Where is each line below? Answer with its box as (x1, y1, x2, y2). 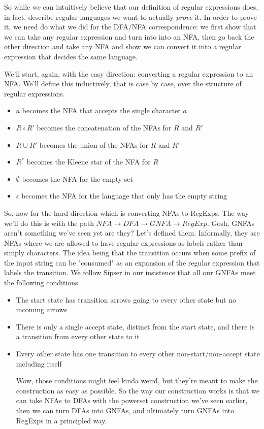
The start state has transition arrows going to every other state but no (16, 294, 236, 305)
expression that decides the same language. (4, 51, 138, 61)
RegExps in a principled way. (16, 415, 107, 425)
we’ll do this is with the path (4, 217, 94, 228)
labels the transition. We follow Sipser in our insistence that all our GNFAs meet (4, 267, 256, 278)
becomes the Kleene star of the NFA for (26, 156, 151, 167)
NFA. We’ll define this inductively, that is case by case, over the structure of (4, 78, 242, 89)
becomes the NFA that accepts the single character (22, 105, 181, 116)
